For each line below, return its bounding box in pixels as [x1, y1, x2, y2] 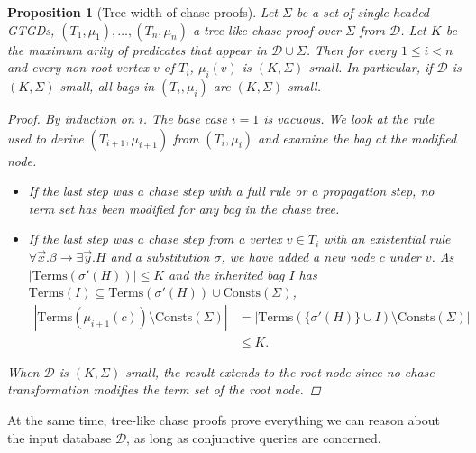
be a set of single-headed [296, 3, 430, 21]
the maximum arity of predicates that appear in [7, 40, 267, 59]
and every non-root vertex [7, 58, 149, 77]
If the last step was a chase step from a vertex [28, 229, 282, 248]
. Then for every [306, 40, 397, 59]
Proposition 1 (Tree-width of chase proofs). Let [7, 3, 278, 21]
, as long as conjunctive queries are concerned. [126, 428, 381, 447]
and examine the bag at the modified [258, 128, 457, 147]
